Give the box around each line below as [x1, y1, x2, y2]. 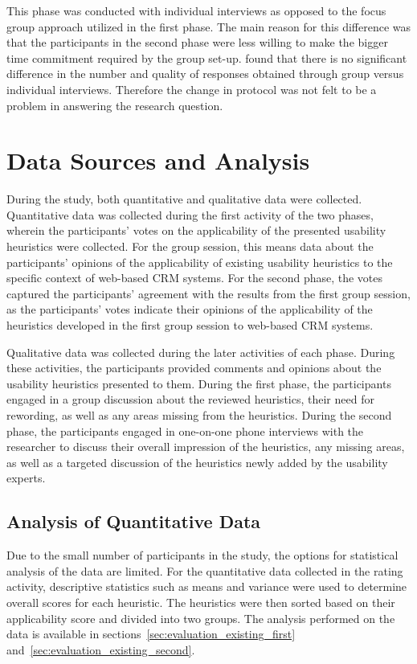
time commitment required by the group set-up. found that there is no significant [6, 49, 407, 66]
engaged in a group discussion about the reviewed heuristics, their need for [6, 391, 374, 408]
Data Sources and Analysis [6, 144, 310, 177]
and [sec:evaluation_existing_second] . [6, 641, 195, 658]
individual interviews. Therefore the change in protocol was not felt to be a [6, 80, 377, 97]
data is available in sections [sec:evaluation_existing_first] [6, 625, 296, 642]
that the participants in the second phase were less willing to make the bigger [6, 34, 388, 51]
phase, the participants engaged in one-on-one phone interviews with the [6, 422, 364, 439]
